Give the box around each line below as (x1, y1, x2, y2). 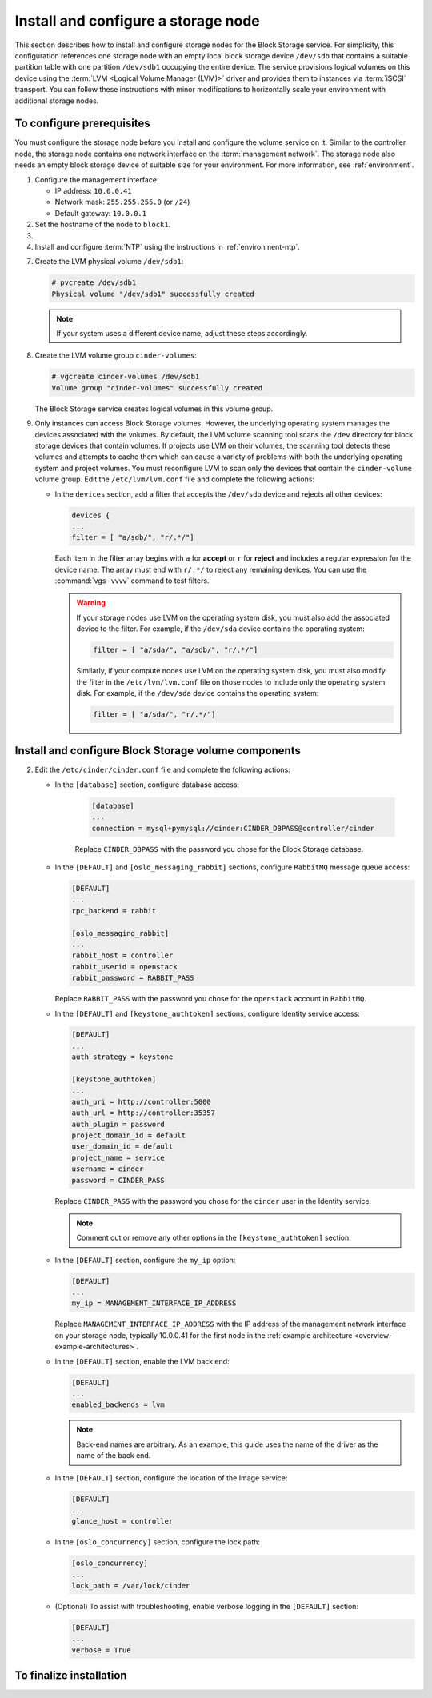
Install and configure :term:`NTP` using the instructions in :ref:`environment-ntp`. (34, 242, 300, 251)
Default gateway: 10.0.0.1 (54, 208, 147, 218)
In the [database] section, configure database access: (54, 780, 240, 789)
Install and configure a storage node (14, 12, 260, 30)
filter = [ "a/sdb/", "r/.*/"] (71, 533, 195, 542)
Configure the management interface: (34, 174, 159, 184)
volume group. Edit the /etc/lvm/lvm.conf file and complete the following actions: (34, 474, 315, 484)
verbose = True (71, 1645, 131, 1655)
